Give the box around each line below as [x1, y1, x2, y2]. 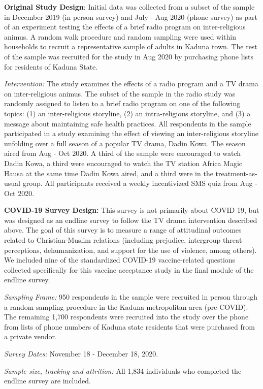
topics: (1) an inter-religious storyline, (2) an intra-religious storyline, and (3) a [4, 108, 251, 118]
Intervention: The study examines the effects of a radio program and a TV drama [4, 78, 258, 89]
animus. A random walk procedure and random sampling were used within [4, 31, 237, 42]
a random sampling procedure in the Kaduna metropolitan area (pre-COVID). [4, 301, 248, 312]
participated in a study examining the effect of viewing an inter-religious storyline [4, 128, 258, 139]
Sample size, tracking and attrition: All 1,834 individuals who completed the [4, 365, 242, 376]
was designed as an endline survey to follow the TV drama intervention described [4, 214, 257, 225]
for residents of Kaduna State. [4, 61, 98, 72]
